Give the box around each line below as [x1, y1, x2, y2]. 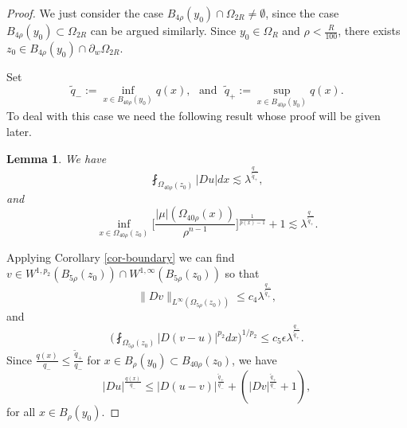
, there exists [338, 22, 401, 38]
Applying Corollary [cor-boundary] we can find [6, 249, 235, 266]
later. [6, 123, 32, 139]
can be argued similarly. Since [90, 22, 237, 38]
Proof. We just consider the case [6, 5, 163, 21]
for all [6, 403, 36, 420]
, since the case [265, 5, 339, 21]
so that [225, 265, 260, 282]
